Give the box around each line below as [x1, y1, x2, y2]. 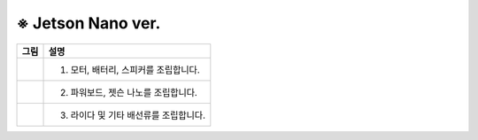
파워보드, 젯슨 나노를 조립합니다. [70, 86, 198, 98]
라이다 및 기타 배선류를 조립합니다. [70, 109, 206, 121]
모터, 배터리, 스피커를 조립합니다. [70, 63, 201, 75]
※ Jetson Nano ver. [16, 13, 161, 33]
